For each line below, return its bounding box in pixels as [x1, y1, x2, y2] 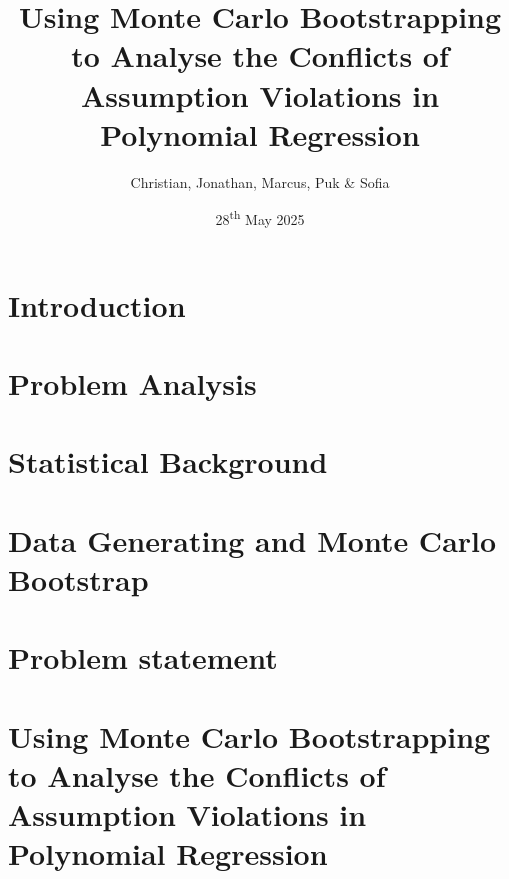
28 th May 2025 [215, 206, 305, 229]
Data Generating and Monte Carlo [8, 519, 497, 560]
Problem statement [8, 637, 278, 678]
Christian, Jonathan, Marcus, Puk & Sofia [130, 171, 390, 192]
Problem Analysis [8, 362, 257, 403]
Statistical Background [8, 441, 328, 482]
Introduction [8, 284, 186, 325]
